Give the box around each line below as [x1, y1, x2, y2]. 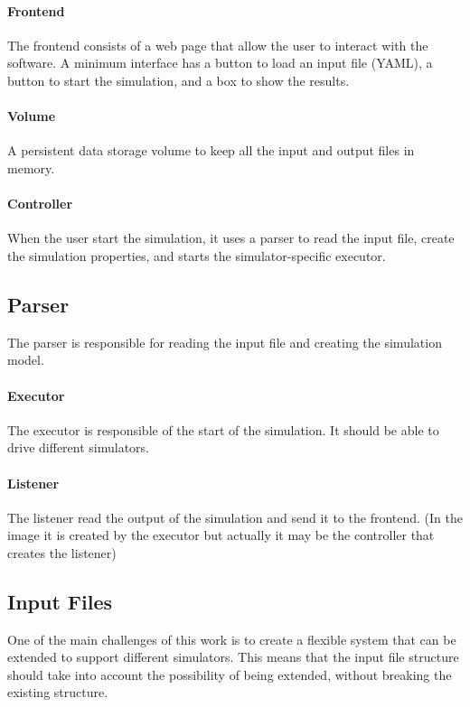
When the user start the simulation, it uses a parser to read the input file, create [7, 228, 455, 247]
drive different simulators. [7, 438, 149, 457]
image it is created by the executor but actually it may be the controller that [7, 526, 435, 544]
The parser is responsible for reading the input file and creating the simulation [7, 332, 442, 351]
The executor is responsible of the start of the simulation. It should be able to [7, 420, 439, 439]
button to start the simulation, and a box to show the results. [7, 70, 350, 89]
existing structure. [7, 683, 108, 702]
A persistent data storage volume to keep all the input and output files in [7, 141, 415, 160]
